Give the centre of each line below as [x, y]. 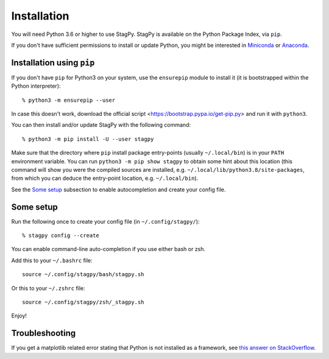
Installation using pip [53, 62]
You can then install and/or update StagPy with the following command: [101, 125]
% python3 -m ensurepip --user [69, 100]
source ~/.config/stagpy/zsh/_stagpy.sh [83, 302]
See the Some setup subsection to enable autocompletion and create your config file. [119, 190]
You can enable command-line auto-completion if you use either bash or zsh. [108, 249]
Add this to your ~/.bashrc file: [52, 260]
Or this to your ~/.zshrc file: [48, 288]
